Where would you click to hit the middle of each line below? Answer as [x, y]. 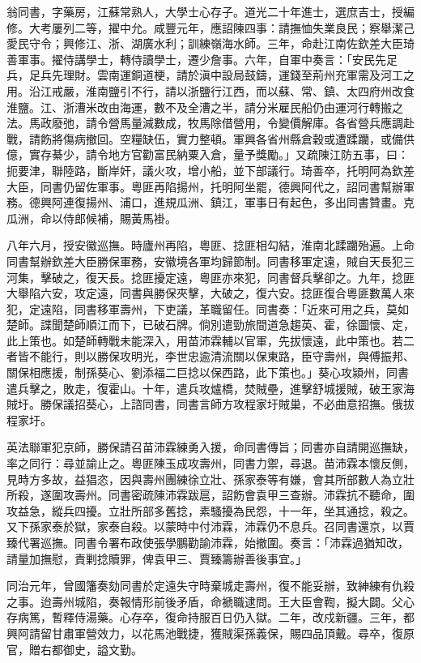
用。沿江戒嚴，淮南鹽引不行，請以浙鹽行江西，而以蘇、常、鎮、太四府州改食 [210, 90]
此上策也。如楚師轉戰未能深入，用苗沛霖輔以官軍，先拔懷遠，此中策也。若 [205, 340]
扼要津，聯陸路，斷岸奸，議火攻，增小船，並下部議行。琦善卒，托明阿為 [199, 170]
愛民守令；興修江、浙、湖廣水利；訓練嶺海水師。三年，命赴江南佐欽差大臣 [205, 43]
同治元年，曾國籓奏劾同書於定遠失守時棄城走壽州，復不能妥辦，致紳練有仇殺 [210, 586]
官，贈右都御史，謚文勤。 [74, 649]
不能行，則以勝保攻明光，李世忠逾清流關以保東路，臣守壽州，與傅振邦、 [221, 356]
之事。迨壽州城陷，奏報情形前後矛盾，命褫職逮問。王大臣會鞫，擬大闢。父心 [210, 601]
